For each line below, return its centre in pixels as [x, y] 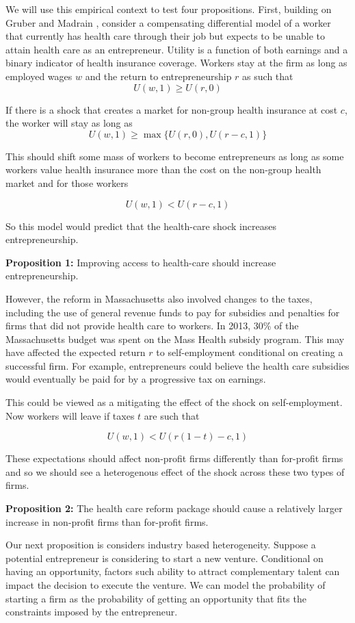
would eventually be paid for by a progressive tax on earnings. [136, 379]
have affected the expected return [76, 352]
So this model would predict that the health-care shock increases [141, 226]
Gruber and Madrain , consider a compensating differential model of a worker [168, 22]
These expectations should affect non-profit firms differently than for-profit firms [174, 458]
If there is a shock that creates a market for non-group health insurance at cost [172, 109]
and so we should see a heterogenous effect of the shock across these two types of [175, 471]
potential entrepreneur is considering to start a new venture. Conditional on [165, 558]
